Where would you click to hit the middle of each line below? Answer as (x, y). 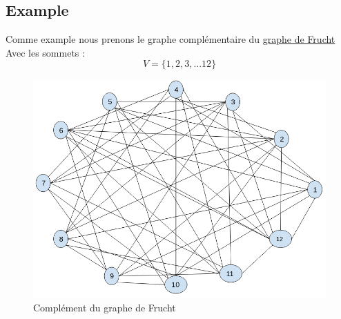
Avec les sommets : (45, 52)
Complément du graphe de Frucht (105, 308)
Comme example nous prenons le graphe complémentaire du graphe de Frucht (170, 39)
